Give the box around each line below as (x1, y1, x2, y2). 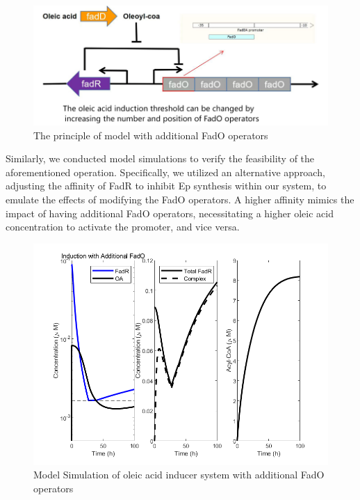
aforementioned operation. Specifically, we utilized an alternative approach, (6, 164, 325, 179)
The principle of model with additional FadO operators (33, 127, 268, 142)
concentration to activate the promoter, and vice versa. (6, 219, 240, 234)
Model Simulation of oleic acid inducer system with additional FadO (33, 467, 325, 482)
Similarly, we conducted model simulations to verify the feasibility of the (6, 151, 315, 166)
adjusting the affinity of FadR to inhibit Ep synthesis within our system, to (6, 178, 327, 193)
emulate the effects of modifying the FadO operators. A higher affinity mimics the (6, 192, 354, 207)
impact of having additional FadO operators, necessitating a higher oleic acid (6, 205, 334, 220)
